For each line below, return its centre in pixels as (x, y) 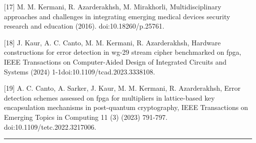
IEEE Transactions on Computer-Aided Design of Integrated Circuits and (115, 61)
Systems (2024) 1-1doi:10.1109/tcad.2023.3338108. (80, 71)
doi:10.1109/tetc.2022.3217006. (50, 126)
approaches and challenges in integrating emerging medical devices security (117, 16)
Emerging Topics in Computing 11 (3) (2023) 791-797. (86, 117)
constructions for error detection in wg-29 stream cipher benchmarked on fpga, (123, 52)
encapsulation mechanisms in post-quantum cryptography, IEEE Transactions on (126, 107)
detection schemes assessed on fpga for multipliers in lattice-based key (110, 97)
